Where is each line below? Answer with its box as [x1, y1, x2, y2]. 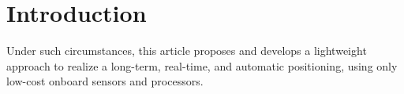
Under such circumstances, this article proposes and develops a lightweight [6, 42, 367, 59]
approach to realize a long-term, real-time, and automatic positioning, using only [6, 57, 398, 74]
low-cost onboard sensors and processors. [6, 73, 204, 89]
